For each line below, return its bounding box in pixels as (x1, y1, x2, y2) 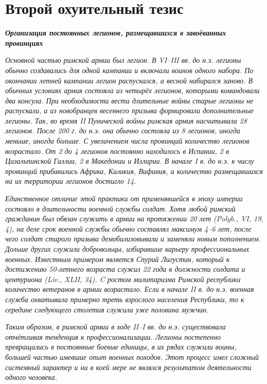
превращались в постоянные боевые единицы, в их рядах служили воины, (5, 341, 237, 352)
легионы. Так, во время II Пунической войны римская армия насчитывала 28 (5, 115, 247, 126)
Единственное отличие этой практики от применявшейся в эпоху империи (5, 193, 243, 204)
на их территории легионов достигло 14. (5, 176, 136, 186)
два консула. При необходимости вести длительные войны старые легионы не (5, 95, 254, 106)
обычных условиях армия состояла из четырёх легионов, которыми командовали (5, 85, 260, 96)
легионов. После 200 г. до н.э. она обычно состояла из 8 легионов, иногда (5, 125, 240, 136)
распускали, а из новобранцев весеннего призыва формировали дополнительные (5, 105, 254, 116)
